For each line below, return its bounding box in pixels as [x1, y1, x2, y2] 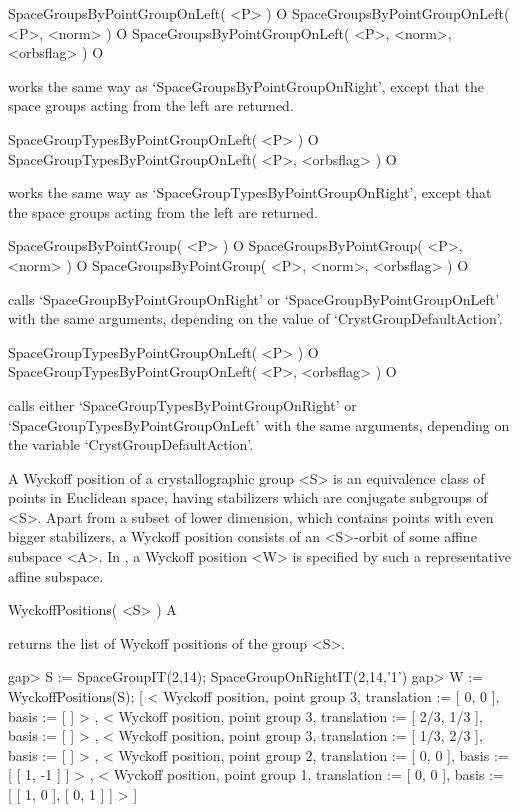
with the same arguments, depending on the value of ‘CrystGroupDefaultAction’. [8, 308, 503, 329]
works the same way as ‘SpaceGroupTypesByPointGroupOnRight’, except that [8, 182, 492, 203]
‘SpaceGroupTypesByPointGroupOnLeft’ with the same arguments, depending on [8, 414, 510, 435]
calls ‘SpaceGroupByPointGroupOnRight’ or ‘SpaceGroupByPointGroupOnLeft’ [8, 288, 500, 309]
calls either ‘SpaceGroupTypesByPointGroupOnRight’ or [8, 394, 357, 415]
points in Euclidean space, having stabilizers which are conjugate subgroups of [8, 487, 488, 508]
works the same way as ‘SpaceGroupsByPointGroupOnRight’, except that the [8, 75, 485, 96]
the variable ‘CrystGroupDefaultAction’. [8, 434, 254, 455]
